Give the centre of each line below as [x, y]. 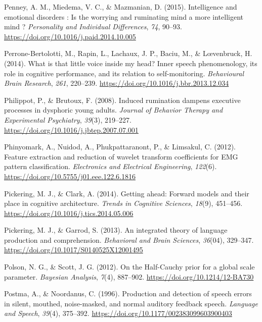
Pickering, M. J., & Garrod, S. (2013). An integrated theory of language [116, 230]
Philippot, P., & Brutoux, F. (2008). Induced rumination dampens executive [122, 100]
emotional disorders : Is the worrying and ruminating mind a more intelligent [124, 16]
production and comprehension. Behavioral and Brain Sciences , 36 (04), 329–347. [129, 239]
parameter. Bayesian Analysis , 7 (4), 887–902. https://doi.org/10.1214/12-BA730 [129, 276]
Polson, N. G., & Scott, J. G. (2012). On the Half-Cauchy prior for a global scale [129, 267]
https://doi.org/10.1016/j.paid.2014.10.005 [70, 36]
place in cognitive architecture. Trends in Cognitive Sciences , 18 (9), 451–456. [123, 203]
